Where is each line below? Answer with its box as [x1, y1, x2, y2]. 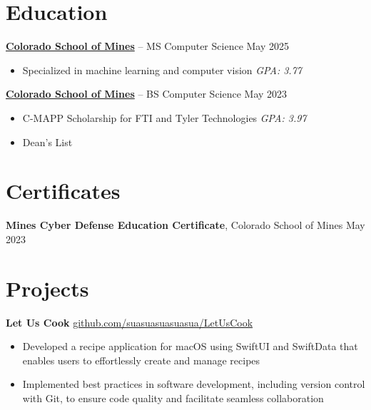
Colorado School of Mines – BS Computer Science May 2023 [6, 86, 288, 101]
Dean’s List [22, 134, 73, 149]
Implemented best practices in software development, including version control [22, 376, 365, 391]
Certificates [6, 176, 121, 205]
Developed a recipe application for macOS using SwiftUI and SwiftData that [22, 339, 358, 354]
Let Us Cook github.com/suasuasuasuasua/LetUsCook [6, 314, 253, 329]
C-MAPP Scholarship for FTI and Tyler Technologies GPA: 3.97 [22, 110, 307, 125]
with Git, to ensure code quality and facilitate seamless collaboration [22, 390, 324, 405]
